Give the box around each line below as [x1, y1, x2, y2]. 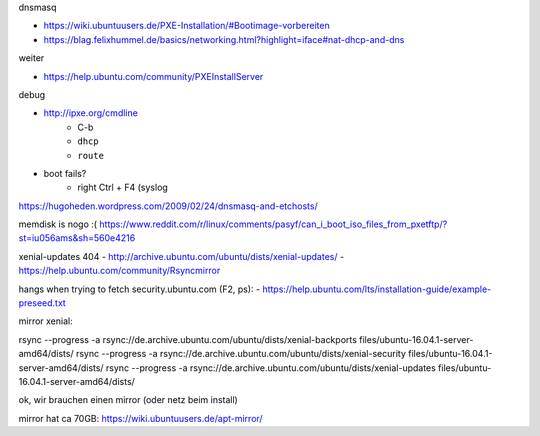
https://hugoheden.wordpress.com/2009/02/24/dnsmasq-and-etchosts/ [18, 200, 319, 212]
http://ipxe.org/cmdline [43, 107, 139, 119]
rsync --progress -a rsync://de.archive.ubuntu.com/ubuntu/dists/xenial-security [75, 348, 407, 360]
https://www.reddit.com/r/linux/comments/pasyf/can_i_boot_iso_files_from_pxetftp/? [99, 218, 448, 230]
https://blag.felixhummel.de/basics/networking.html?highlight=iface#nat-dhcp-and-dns [43, 33, 405, 45]
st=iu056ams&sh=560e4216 [18, 232, 136, 244]
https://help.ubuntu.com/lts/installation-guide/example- [261, 283, 492, 295]
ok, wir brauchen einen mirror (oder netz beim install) [18, 394, 239, 406]
